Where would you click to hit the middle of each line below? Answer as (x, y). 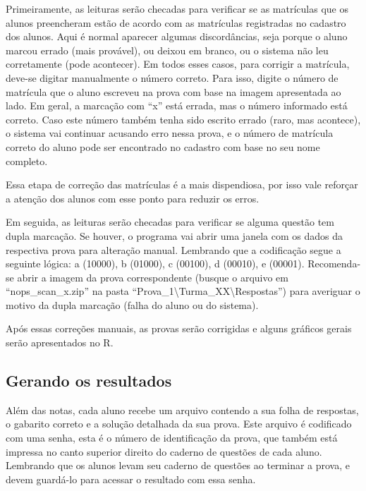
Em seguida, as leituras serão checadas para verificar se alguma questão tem (170, 222)
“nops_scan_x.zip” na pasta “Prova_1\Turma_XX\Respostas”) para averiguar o (183, 291)
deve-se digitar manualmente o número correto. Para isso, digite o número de (172, 77)
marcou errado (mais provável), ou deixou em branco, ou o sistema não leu (167, 50)
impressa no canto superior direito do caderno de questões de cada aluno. (164, 451)
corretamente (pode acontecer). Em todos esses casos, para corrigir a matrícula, (178, 64)
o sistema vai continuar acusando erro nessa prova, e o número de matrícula (170, 133)
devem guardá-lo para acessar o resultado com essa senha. (131, 479)
